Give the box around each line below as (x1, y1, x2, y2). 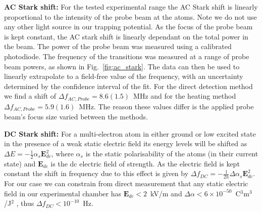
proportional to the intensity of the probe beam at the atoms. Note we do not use (4, 11, 257, 22)
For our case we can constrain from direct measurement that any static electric (4, 178, 248, 189)
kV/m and (150, 188, 182, 198)
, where (51, 148, 74, 159)
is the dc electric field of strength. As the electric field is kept (50, 158, 240, 168)
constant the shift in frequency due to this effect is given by (4, 168, 189, 179)
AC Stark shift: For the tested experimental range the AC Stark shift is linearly (4, 2, 258, 12)
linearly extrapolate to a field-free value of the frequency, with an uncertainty (4, 71, 243, 81)
